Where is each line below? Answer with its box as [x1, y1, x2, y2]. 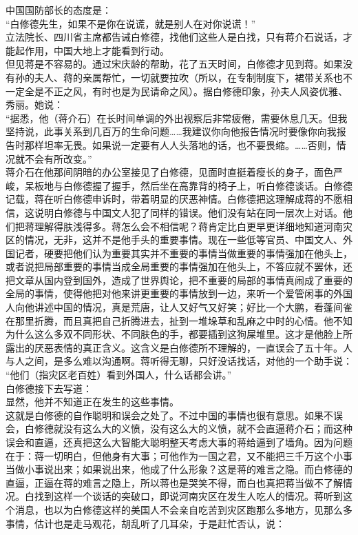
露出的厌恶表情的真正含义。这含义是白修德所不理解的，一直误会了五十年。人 [6, 340, 352, 354]
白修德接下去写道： [6, 381, 92, 395]
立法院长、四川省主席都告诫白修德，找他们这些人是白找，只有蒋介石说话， [6, 30, 343, 44]
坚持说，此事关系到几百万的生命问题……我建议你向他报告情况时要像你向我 [6, 124, 337, 139]
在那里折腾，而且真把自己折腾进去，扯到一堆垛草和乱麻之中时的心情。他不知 [6, 313, 352, 327]
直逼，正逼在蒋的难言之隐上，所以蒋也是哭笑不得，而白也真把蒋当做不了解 [6, 475, 343, 489]
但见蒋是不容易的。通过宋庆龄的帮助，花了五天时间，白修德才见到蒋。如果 [6, 57, 343, 71]
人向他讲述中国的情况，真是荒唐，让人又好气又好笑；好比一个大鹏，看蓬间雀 [6, 300, 352, 314]
